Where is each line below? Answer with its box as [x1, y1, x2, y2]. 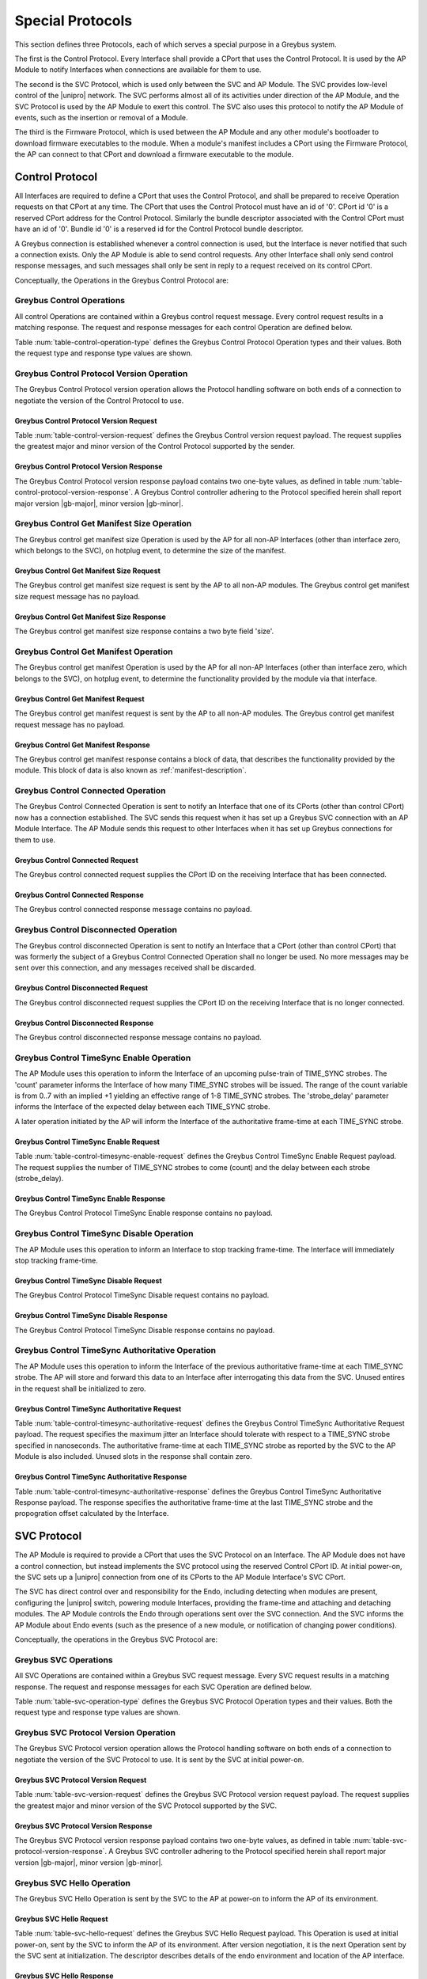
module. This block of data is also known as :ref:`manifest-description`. [14, 765, 247, 775]
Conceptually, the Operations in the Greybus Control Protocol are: [14, 275, 229, 285]
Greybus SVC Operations [14, 1654, 114, 1666]
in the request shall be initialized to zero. [14, 1384, 146, 1393]
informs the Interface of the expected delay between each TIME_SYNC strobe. [14, 1102, 270, 1111]
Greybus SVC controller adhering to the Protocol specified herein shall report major [115, 1847, 387, 1856]
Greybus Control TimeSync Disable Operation [14, 1228, 194, 1239]
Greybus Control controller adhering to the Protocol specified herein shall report [141, 488, 402, 497]
